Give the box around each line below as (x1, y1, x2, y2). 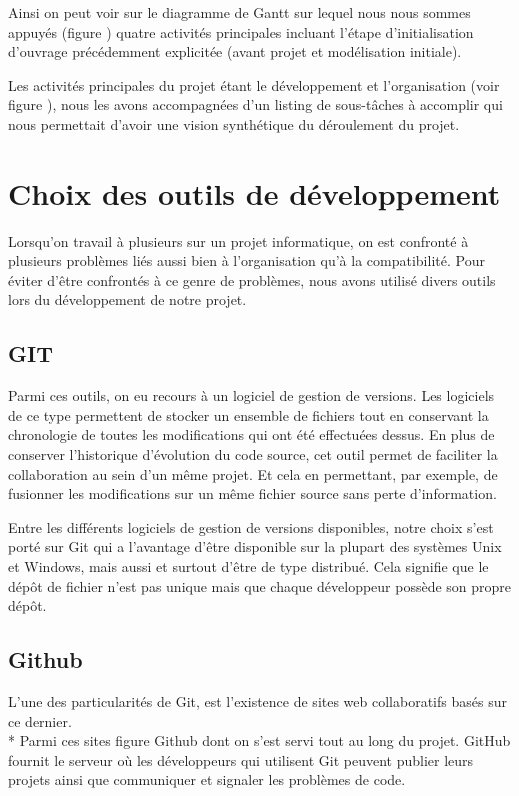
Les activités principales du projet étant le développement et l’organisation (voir (8, 74, 500, 95)
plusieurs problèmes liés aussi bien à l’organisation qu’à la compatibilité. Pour (8, 250, 485, 271)
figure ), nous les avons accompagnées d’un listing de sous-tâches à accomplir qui (8, 94, 503, 115)
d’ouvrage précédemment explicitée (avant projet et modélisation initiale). (8, 41, 462, 62)
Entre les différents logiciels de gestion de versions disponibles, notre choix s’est (8, 516, 494, 537)
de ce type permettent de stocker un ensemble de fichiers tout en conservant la (8, 404, 489, 425)
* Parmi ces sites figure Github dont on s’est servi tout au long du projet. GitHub (8, 730, 511, 751)
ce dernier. (8, 710, 72, 731)
